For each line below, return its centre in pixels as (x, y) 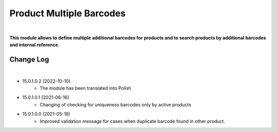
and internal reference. (35, 45)
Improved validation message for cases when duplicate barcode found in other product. (132, 121)
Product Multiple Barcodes (67, 13)
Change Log (29, 59)
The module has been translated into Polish (85, 88)
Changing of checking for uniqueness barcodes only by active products (116, 104)
